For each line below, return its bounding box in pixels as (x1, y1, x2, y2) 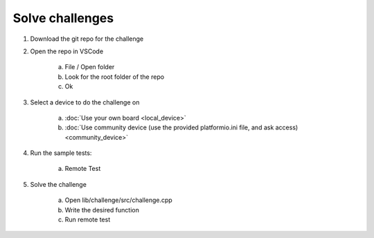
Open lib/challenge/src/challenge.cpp (64, 196, 172, 204)
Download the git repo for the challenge (30, 35, 144, 43)
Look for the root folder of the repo (64, 73, 165, 81)
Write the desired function (64, 205, 140, 214)
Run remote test (64, 215, 111, 224)
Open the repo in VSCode (30, 47, 104, 55)
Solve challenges (12, 10, 114, 26)
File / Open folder (64, 63, 115, 71)
